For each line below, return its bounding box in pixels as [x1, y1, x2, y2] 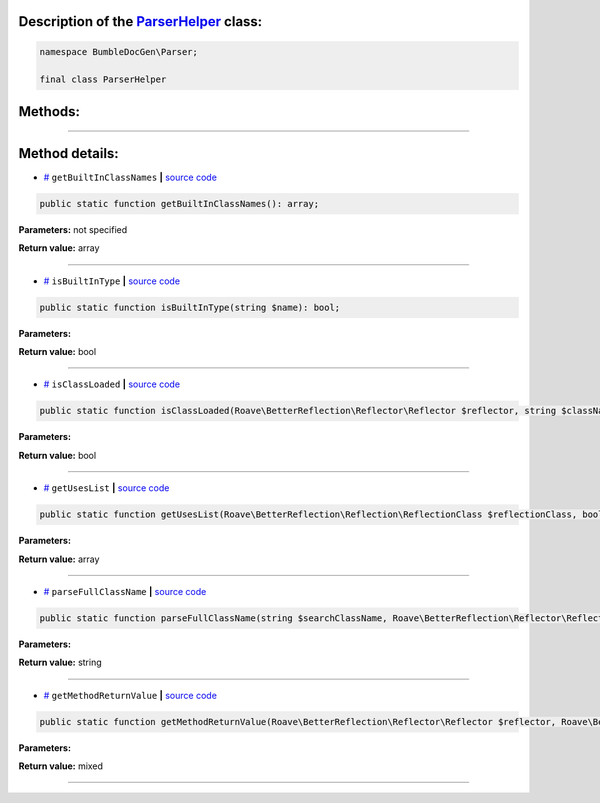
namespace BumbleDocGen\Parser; [39, 46, 199, 57]
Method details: [18, 145, 119, 162]
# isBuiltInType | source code [43, 275, 180, 287]
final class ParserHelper [39, 74, 167, 85]
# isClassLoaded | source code [43, 378, 180, 390]
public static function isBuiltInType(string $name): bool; [39, 301, 341, 313]
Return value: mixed [18, 760, 104, 772]
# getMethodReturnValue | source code [43, 689, 217, 701]
